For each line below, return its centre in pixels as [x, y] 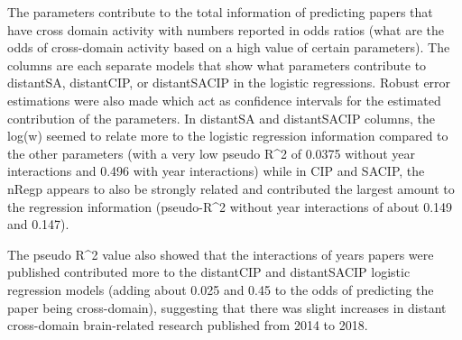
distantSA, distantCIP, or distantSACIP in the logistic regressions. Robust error [229, 83]
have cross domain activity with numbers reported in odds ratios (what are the [226, 29]
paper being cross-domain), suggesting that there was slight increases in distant [227, 307]
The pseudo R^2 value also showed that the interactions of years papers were [221, 254]
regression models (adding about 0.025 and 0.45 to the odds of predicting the [221, 289]
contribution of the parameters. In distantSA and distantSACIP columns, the [221, 118]
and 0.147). [38, 224]
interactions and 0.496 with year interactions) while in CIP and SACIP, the [216, 171]
